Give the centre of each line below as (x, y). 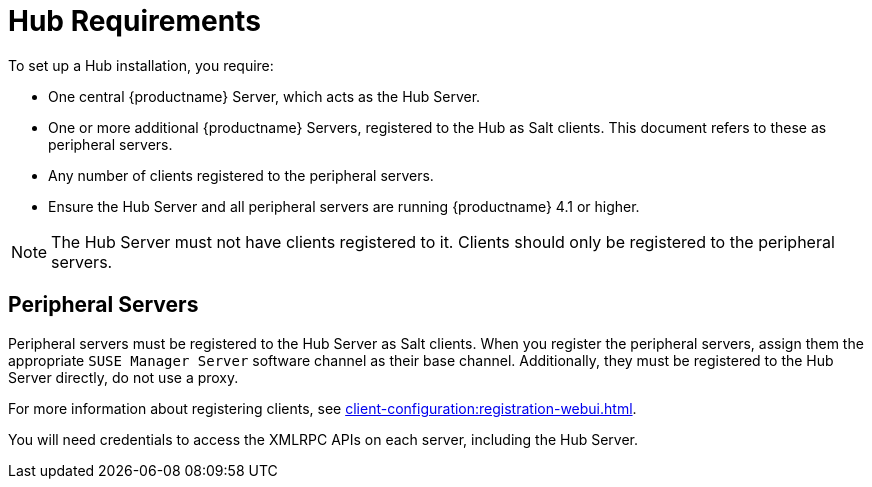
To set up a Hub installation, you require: (141, 65)
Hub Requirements (134, 21)
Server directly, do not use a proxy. (123, 377)
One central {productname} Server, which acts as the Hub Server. (264, 96)
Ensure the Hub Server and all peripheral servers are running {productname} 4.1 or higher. (344, 206)
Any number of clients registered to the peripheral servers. (241, 175)
